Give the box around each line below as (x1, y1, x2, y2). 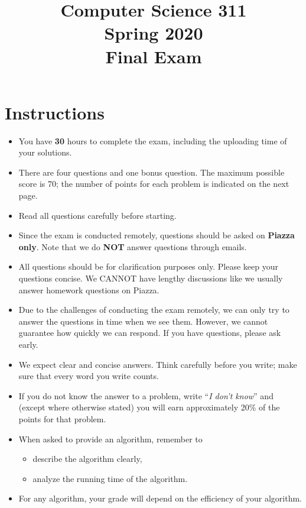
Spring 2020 (104, 21, 203, 45)
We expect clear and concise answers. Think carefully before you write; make (18, 358, 297, 370)
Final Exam (105, 44, 202, 68)
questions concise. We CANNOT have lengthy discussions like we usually (18, 272, 283, 284)
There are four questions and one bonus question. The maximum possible (18, 166, 285, 178)
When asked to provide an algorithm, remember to (18, 432, 203, 445)
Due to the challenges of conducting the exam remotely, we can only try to (18, 303, 289, 316)
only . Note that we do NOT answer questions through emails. (18, 240, 247, 253)
